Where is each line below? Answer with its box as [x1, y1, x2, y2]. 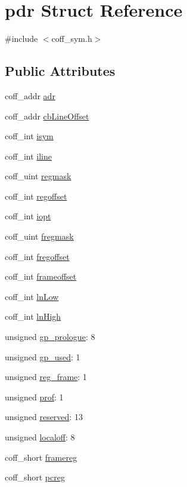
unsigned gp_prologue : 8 [5, 330, 95, 343]
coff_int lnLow [5, 290, 59, 302]
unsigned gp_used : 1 [5, 350, 80, 363]
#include [5, 32, 38, 45]
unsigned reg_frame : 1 [5, 370, 87, 383]
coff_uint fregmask [5, 230, 74, 243]
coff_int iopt [5, 210, 51, 222]
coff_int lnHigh [5, 310, 61, 323]
